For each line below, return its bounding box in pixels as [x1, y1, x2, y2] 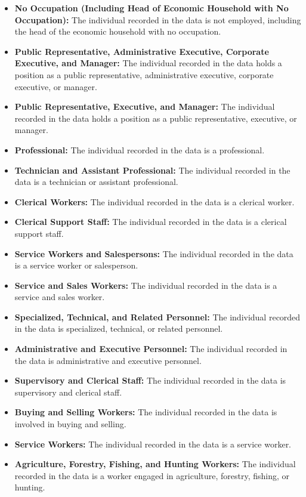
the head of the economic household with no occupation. [14, 25, 221, 38]
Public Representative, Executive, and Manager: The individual [14, 100, 275, 113]
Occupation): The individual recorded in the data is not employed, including [14, 13, 301, 26]
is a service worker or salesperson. [14, 259, 138, 271]
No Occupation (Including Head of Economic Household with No [14, 2, 289, 14]
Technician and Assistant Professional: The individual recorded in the [14, 163, 290, 176]
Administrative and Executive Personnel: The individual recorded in [14, 342, 288, 355]
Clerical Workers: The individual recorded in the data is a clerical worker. [14, 195, 295, 208]
